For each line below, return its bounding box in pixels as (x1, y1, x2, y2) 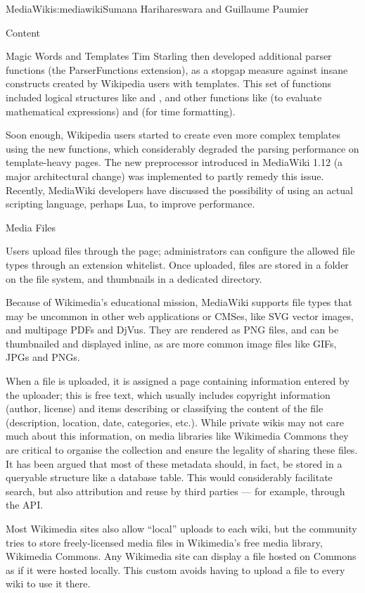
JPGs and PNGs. (6, 350, 80, 364)
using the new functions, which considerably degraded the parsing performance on (6, 141, 359, 155)
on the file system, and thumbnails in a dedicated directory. (6, 271, 262, 286)
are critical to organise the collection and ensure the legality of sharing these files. (6, 442, 358, 457)
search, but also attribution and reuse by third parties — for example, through (6, 483, 345, 498)
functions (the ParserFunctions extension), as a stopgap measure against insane (6, 62, 348, 77)
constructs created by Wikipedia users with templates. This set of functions (6, 76, 332, 91)
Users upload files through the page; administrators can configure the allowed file (6, 243, 355, 258)
